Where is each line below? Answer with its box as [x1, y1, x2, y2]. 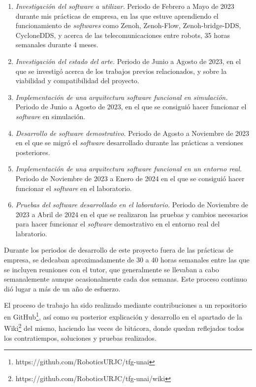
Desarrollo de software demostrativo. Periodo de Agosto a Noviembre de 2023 [15, 128, 250, 138]
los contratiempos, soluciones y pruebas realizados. [4, 332, 157, 343]
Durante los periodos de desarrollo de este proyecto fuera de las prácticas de [4, 245, 234, 255]
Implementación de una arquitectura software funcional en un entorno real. [15, 163, 242, 174]
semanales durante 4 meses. [15, 39, 98, 50]
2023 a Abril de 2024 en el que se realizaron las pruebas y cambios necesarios [15, 209, 248, 219]
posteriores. [15, 147, 50, 157]
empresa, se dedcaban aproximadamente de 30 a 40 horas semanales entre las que [4, 255, 250, 265]
